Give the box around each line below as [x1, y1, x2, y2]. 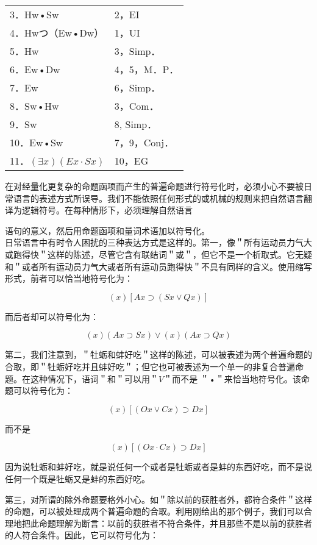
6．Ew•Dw [10, 62, 60, 76]
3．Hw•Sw [10, 7, 59, 21]
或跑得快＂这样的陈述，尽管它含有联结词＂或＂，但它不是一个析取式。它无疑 [5, 248, 312, 260]
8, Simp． [114, 117, 157, 131]
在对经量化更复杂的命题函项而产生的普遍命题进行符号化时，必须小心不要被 [5, 180, 304, 192]
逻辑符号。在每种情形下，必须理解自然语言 [21, 204, 193, 216]
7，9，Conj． [114, 135, 174, 149]
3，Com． [114, 99, 159, 113]
